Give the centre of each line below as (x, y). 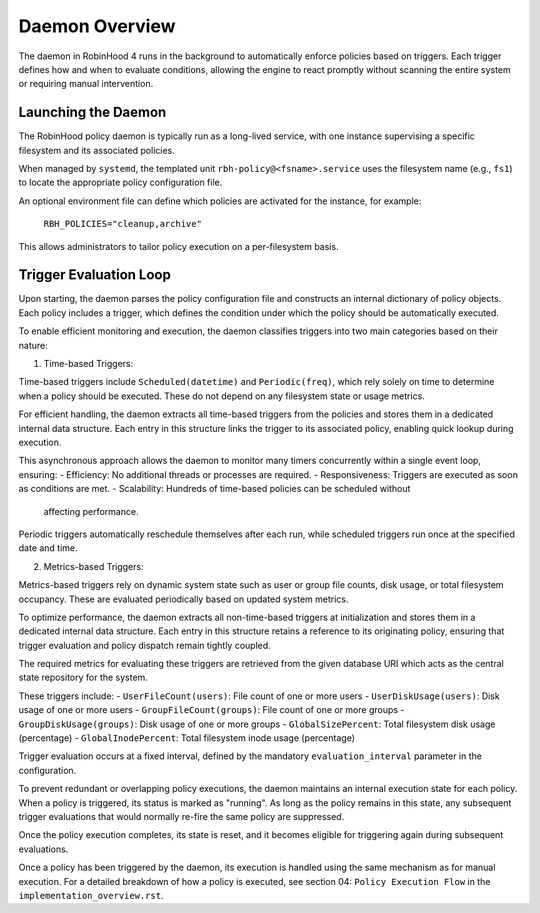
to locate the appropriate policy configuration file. (120, 182)
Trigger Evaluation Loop (95, 275)
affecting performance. (91, 511)
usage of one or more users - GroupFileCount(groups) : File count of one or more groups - (211, 710)
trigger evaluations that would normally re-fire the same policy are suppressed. (181, 816)
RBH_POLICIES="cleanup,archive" (122, 224)
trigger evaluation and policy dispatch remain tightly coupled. (145, 645)
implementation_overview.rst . (91, 895)
